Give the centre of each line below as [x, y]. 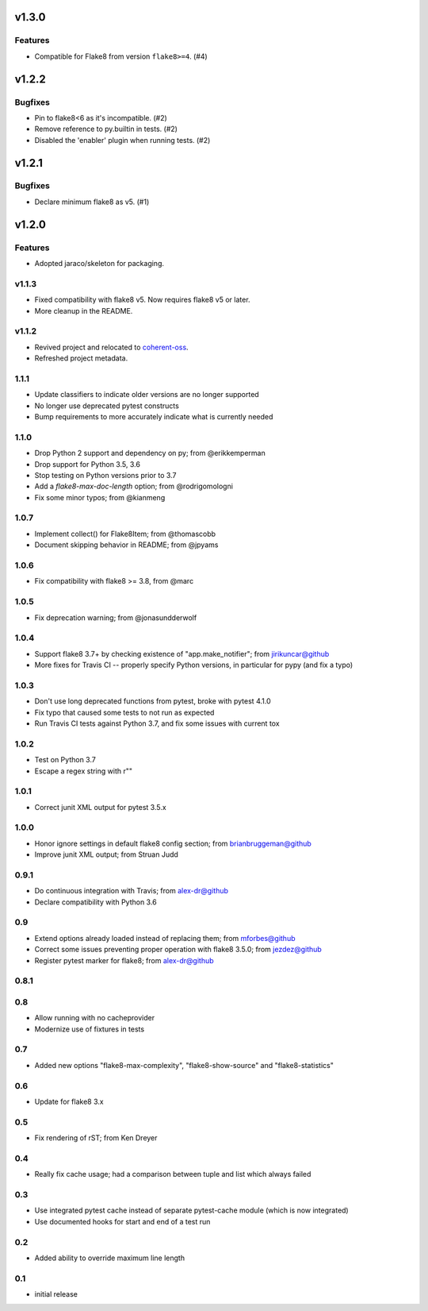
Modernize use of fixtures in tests [90, 1029]
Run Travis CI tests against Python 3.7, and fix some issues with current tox [157, 723]
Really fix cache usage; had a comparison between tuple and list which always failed [173, 1174]
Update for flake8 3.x [69, 1101]
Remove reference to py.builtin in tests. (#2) [106, 129]
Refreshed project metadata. [81, 358]
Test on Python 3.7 [65, 760]
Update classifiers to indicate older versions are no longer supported [147, 395]
